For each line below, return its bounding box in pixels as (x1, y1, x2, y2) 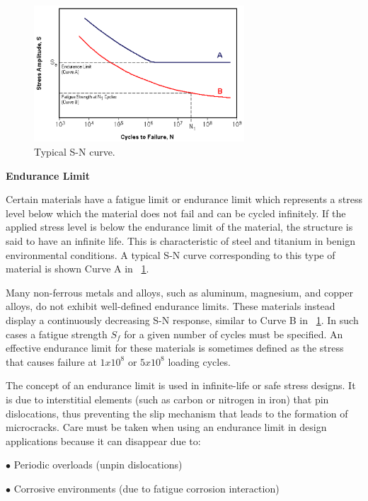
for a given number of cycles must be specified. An (124, 326, 343, 341)
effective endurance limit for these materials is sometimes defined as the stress (6, 340, 344, 355)
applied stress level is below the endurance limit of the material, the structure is (6, 219, 353, 234)
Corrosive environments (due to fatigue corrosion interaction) (13, 480, 280, 495)
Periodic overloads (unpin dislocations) (13, 457, 183, 472)
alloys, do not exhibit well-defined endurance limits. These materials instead (6, 299, 335, 313)
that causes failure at (6, 354, 97, 369)
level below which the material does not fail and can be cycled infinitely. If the (6, 205, 346, 220)
